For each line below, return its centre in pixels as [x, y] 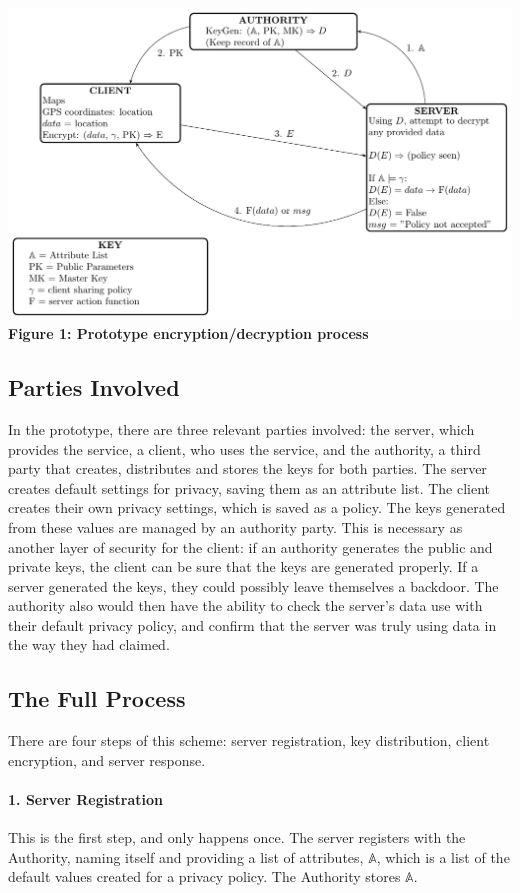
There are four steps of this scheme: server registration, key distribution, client [249, 740]
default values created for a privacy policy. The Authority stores [204, 876]
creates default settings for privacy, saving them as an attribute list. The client [249, 487]
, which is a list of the [443, 856]
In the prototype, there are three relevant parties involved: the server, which [241, 428]
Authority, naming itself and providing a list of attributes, [186, 856]
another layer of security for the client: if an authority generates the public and [250, 546]
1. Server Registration [86, 799]
